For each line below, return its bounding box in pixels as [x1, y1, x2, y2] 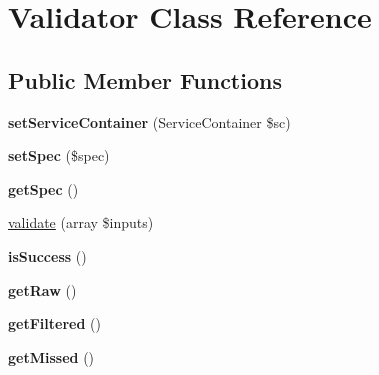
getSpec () [8, 178, 79, 199]
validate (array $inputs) [8, 212, 154, 233]
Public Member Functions [8, 64, 282, 95]
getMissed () [8, 346, 95, 367]
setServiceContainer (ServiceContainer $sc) [8, 111, 291, 132]
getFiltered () [8, 313, 101, 334]
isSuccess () [8, 245, 87, 266]
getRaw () [8, 279, 77, 300]
